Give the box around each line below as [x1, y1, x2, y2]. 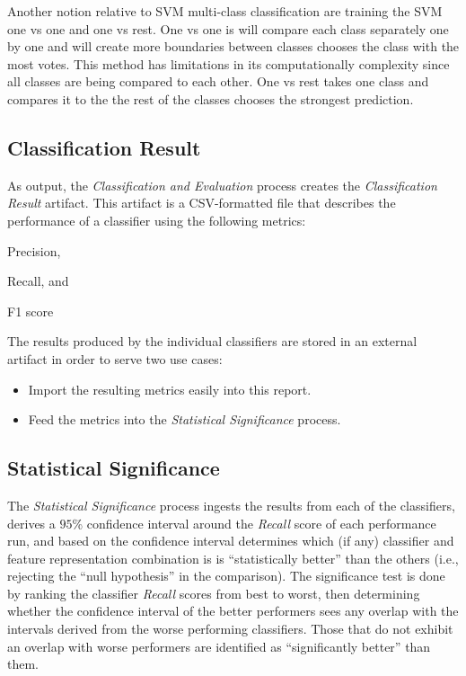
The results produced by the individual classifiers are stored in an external [7, 332, 418, 351]
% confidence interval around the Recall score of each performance [72, 513, 436, 532]
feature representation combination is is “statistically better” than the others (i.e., [7, 548, 459, 567]
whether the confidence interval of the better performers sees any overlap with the [7, 601, 459, 620]
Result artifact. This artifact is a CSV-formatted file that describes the [7, 193, 396, 212]
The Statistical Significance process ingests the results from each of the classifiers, [7, 495, 455, 514]
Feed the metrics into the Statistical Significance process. [28, 410, 341, 429]
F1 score [7, 301, 54, 320]
